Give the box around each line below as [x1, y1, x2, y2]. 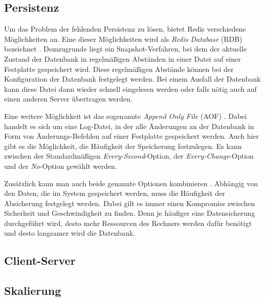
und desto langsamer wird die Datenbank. [4, 228, 135, 238]
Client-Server [4, 253, 76, 268]
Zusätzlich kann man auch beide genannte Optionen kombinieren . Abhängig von [4, 178, 258, 188]
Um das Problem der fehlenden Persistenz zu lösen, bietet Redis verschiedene [4, 23, 246, 34]
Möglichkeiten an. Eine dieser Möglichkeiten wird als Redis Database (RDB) [4, 33, 242, 44]
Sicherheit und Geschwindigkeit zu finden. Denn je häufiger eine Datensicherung [4, 208, 255, 218]
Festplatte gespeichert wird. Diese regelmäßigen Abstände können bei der [4, 63, 234, 74]
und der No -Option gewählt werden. [4, 160, 117, 171]
